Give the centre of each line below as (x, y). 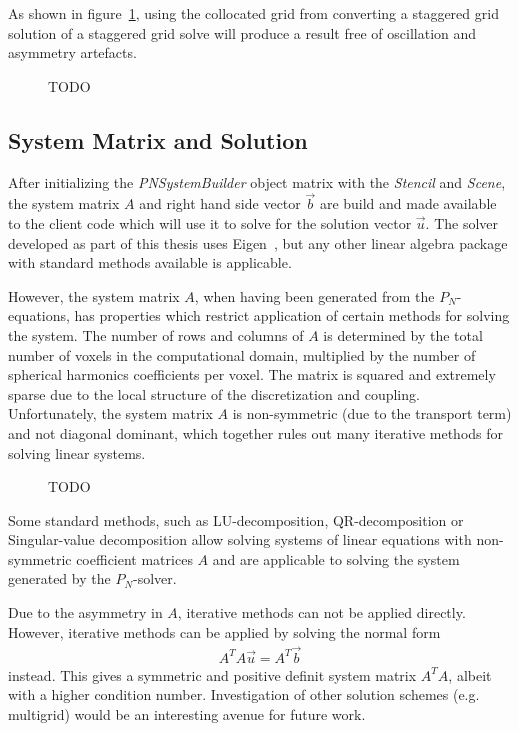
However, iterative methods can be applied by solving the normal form (224, 631)
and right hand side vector (220, 203)
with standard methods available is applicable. (150, 262)
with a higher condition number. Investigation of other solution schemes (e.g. (244, 694)
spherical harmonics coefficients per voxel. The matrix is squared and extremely (252, 374)
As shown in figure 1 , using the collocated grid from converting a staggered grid (253, 13)
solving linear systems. (77, 452)
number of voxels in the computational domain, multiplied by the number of (242, 354)
